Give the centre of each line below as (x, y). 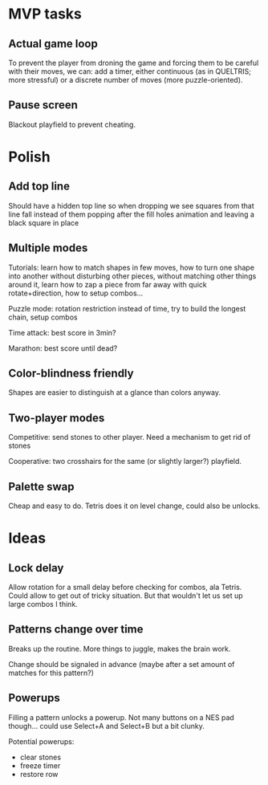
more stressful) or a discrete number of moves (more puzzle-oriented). (126, 80)
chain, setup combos (43, 317)
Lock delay (36, 568)
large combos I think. (43, 604)
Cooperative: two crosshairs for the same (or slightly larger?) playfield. (125, 462)
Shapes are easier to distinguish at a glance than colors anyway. (115, 392)
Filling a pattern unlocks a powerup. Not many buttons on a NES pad (121, 717)
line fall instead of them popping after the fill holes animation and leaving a (132, 214)
